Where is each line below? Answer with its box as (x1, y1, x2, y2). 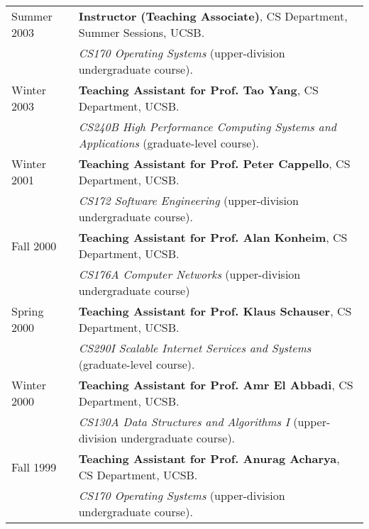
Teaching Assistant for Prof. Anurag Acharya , (78, 450, 340, 467)
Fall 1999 (11, 458, 57, 475)
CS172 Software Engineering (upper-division (78, 192, 299, 208)
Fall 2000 (11, 237, 57, 254)
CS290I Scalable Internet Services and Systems (78, 340, 312, 356)
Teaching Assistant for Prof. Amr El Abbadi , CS (78, 377, 353, 393)
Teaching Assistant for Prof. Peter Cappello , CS (78, 155, 351, 172)
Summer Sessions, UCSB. (78, 24, 205, 40)
